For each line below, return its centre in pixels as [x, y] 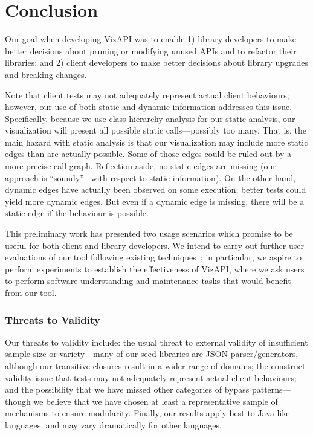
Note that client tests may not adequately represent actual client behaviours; [147, 95]
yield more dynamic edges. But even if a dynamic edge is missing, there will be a [155, 201]
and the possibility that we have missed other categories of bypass [127, 389]
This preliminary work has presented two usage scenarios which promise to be [149, 234]
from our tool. [31, 292]
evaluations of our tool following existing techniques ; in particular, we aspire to [153, 257]
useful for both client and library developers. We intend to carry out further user [154, 245]
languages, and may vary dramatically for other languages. [113, 424]
